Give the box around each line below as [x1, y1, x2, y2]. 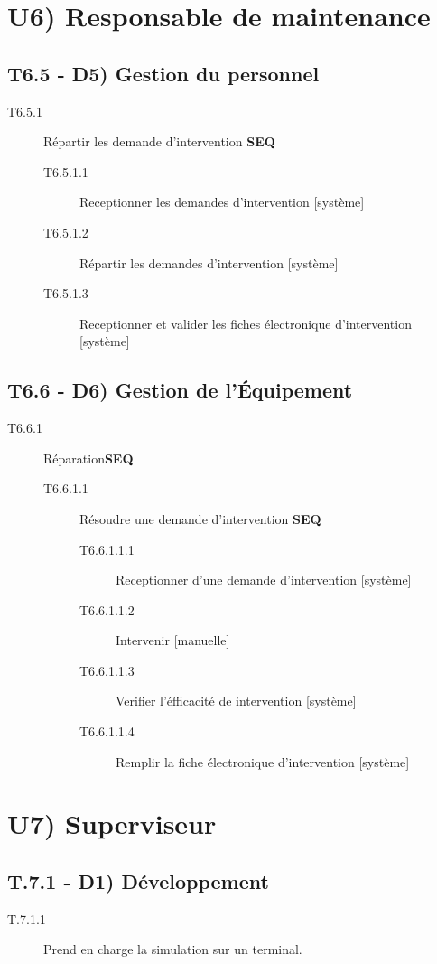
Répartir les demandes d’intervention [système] [79, 253, 339, 272]
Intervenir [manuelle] [116, 631, 230, 650]
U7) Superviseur [7, 805, 217, 842]
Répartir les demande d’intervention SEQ [43, 132, 275, 151]
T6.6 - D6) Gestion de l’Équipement [7, 376, 353, 404]
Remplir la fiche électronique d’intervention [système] [116, 752, 410, 771]
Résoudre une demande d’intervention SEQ [79, 509, 321, 528]
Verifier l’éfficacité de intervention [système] [116, 691, 357, 710]
